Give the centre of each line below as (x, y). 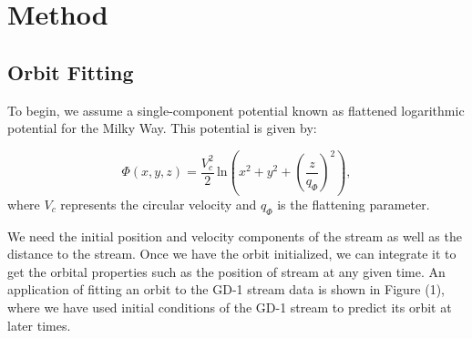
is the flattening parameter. (354, 204)
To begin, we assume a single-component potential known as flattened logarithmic (236, 110)
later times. (39, 325)
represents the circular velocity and (159, 204)
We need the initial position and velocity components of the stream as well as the (235, 236)
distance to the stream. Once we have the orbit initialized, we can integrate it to (232, 254)
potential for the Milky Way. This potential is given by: (162, 128)
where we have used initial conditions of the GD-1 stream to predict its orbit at (230, 307)
